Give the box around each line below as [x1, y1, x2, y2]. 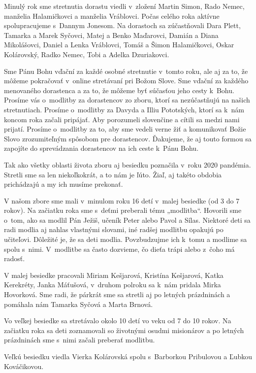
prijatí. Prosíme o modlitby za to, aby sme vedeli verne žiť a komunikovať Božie [4, 124, 246, 134]
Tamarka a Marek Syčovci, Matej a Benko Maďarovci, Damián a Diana [4, 30, 219, 40]
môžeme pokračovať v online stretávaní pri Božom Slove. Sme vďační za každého [4, 75, 249, 86]
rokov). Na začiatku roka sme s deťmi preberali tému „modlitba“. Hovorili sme [4, 205, 242, 215]
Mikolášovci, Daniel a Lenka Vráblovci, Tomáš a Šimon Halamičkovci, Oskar [4, 39, 234, 50]
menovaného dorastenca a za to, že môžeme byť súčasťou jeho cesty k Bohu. [4, 85, 234, 95]
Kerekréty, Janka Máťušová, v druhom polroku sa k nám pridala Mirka [4, 279, 221, 290]
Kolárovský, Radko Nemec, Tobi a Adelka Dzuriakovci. [4, 49, 169, 59]
